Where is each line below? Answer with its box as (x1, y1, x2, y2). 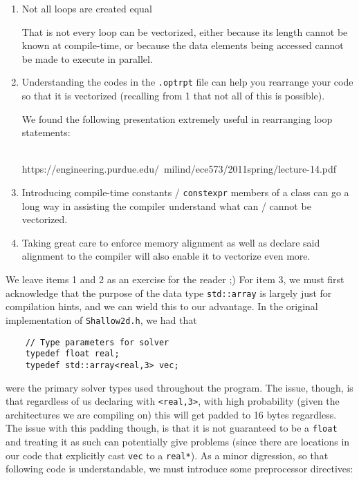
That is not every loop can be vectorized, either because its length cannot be (21, 24, 348, 39)
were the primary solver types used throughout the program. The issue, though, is (6, 380, 353, 394)
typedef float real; (25, 349, 120, 359)
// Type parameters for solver (25, 337, 169, 347)
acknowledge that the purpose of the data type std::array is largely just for (6, 285, 332, 300)
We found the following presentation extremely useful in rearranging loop (21, 111, 333, 126)
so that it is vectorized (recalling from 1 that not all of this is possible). (21, 88, 325, 103)
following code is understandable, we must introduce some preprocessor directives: (6, 461, 353, 476)
